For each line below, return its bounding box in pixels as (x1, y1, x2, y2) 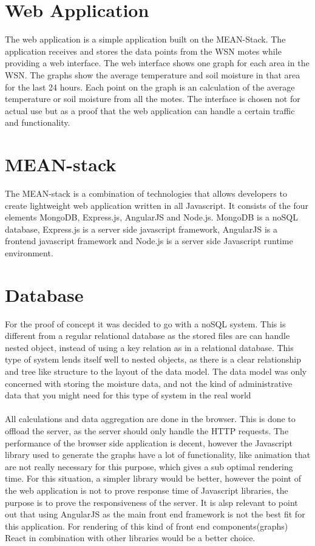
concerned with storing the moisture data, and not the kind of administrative (5, 377, 293, 389)
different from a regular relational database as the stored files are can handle (5, 329, 290, 342)
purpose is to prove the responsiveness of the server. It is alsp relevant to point (5, 496, 298, 508)
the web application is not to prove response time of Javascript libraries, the (5, 484, 288, 496)
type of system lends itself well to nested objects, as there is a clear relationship (5, 353, 302, 366)
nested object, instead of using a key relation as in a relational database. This (5, 341, 294, 353)
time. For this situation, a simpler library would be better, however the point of (5, 472, 301, 485)
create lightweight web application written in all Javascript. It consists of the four (5, 199, 308, 211)
